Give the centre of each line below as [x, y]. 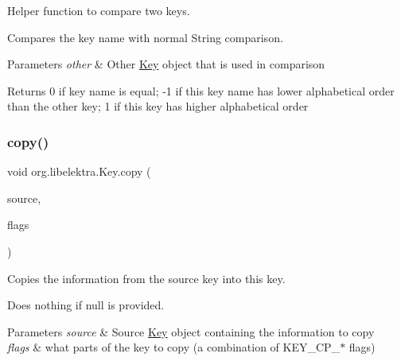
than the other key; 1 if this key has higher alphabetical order [158, 106]
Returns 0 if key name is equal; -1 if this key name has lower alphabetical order [201, 90]
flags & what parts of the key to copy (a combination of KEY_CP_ [174, 347]
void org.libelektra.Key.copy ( [79, 171]
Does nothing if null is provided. [86, 305]
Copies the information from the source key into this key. [146, 278]
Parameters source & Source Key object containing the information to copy [191, 331]
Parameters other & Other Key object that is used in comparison [166, 64]
